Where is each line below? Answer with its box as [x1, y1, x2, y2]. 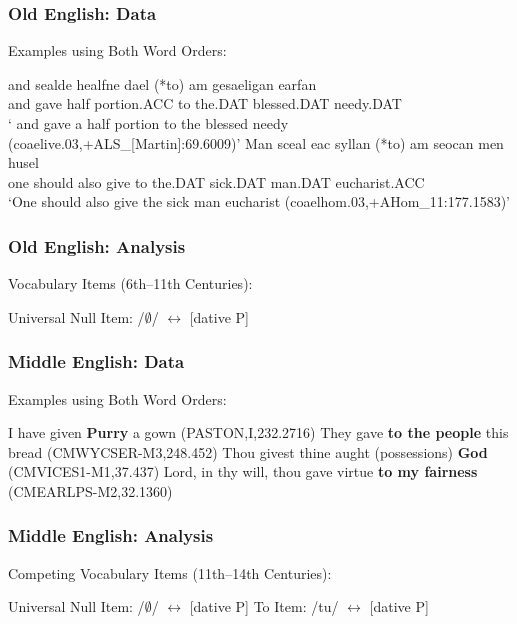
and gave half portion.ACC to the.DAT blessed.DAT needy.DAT [8, 93, 402, 114]
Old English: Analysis [8, 233, 186, 258]
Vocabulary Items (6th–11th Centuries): [8, 273, 253, 294]
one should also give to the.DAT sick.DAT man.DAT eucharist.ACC [8, 171, 425, 192]
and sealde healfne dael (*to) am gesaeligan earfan [8, 73, 317, 94]
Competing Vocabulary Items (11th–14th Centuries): [8, 562, 332, 583]
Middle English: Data [8, 349, 185, 374]
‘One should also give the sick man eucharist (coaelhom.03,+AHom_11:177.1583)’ [8, 191, 510, 212]
